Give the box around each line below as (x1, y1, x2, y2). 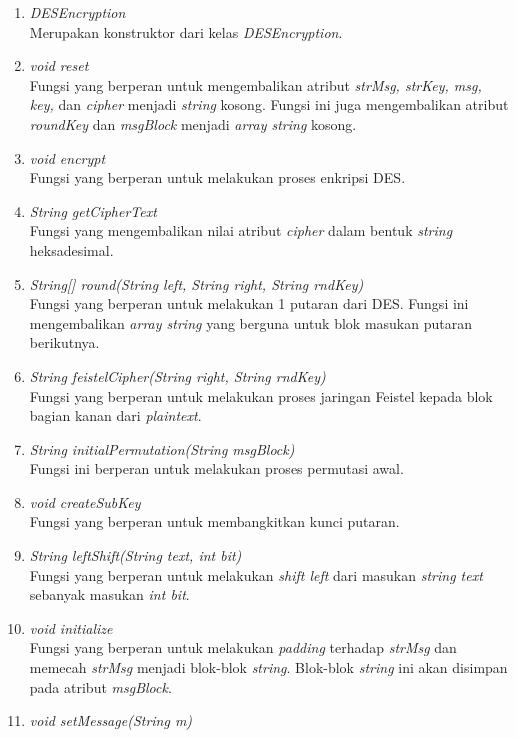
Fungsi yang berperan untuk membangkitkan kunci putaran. (29, 511, 400, 532)
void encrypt (29, 147, 106, 168)
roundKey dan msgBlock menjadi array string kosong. (29, 113, 357, 134)
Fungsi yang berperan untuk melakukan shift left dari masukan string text (29, 564, 483, 585)
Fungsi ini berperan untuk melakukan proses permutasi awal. (29, 458, 404, 479)
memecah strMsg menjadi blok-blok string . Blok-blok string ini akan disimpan (29, 657, 508, 678)
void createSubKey (29, 491, 141, 512)
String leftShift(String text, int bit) (29, 545, 242, 566)
